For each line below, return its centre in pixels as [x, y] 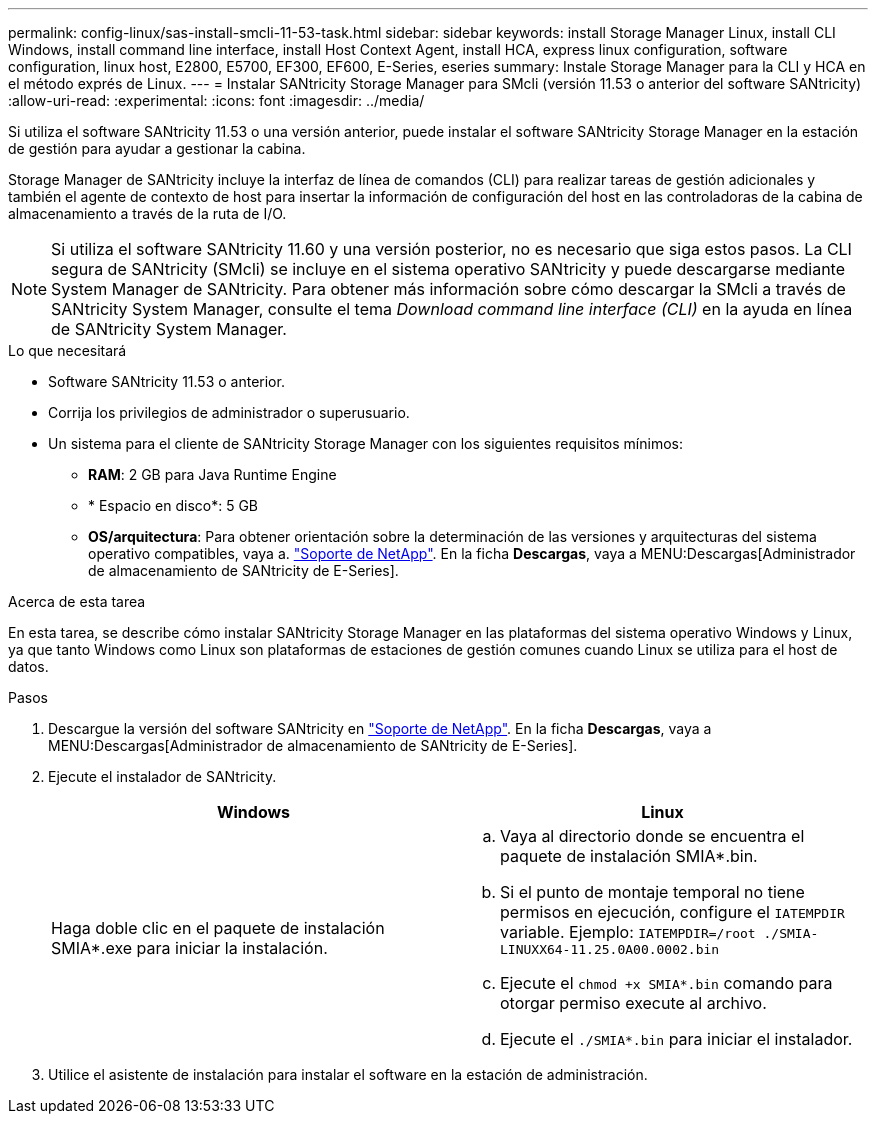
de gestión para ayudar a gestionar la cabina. [157, 148]
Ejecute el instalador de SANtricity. [162, 776]
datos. [28, 666]
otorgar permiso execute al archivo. [633, 1003]
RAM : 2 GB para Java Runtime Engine [212, 474]
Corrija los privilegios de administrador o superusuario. [229, 412]
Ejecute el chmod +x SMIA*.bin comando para [666, 983]
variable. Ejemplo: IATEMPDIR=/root [628, 932]
